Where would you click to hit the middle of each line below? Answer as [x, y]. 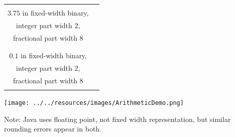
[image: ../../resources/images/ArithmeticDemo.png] [94, 103]
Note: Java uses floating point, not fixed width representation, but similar [117, 119]
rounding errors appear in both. [53, 129]
